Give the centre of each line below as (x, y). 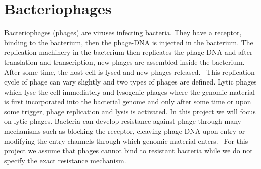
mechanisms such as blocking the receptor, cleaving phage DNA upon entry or (125, 131)
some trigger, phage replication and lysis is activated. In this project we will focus (130, 111)
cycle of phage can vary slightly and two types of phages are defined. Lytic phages (130, 82)
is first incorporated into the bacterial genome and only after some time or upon (128, 101)
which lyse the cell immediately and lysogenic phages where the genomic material (129, 91)
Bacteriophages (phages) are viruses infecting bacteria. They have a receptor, (123, 32)
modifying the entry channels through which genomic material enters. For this (126, 141)
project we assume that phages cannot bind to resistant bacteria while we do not (128, 151)
